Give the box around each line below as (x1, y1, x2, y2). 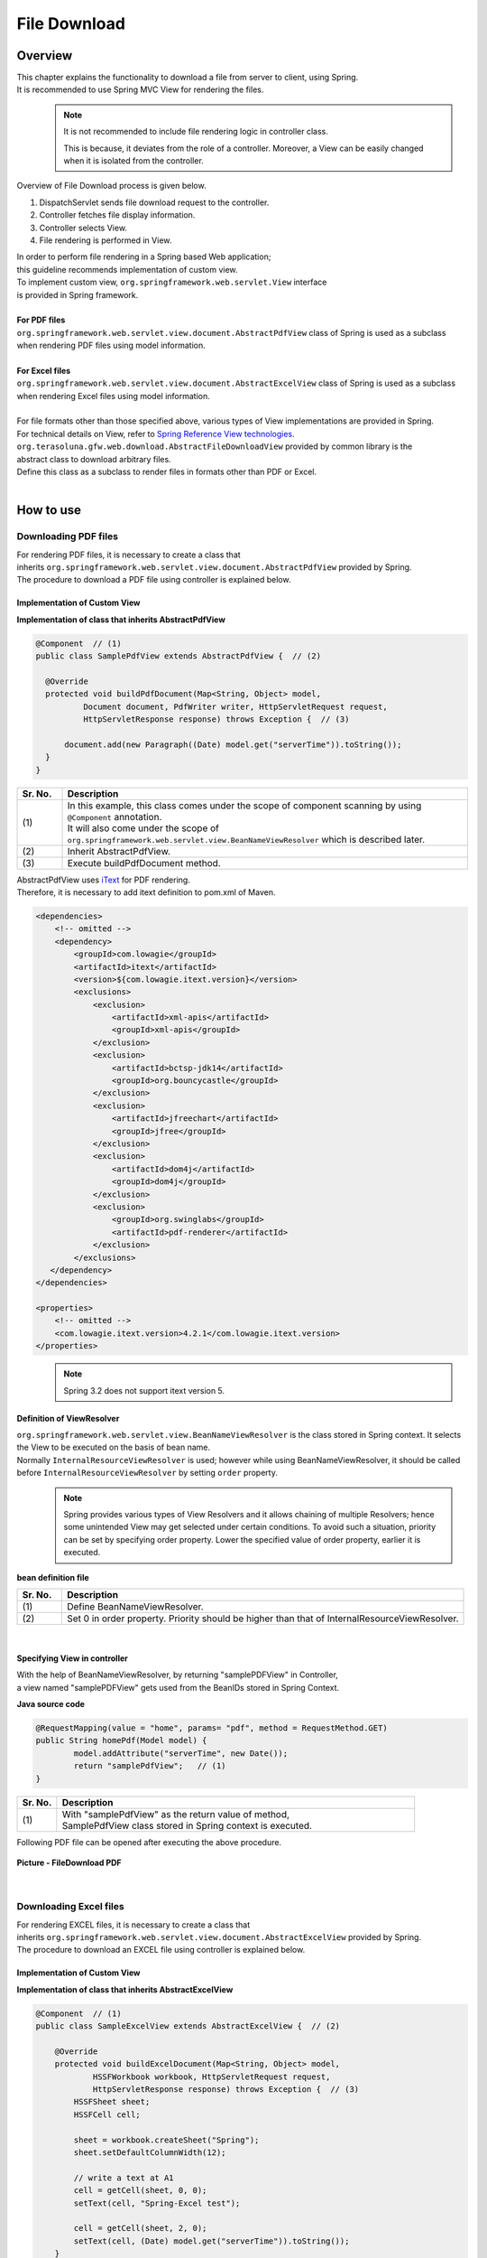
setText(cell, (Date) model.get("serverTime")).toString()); (73, 2235, 350, 2246)
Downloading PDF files (16, 530, 119, 543)
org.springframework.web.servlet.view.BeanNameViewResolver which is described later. (67, 833, 426, 845)
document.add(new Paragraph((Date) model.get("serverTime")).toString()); (64, 739, 402, 750)
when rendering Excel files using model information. (16, 390, 211, 401)
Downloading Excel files (16, 1900, 125, 1913)
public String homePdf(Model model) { (35, 1735, 207, 1746)
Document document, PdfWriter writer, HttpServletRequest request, (82, 701, 388, 712)
